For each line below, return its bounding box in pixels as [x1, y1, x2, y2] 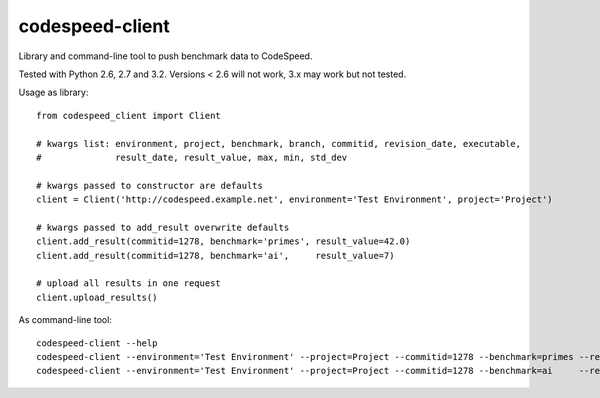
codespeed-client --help [36, 337, 158, 349]
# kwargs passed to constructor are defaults [36, 180, 264, 191]
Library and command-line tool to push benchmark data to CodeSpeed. [18, 50, 313, 62]
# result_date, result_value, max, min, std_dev [36, 151, 348, 163]
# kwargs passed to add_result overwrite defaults [36, 221, 290, 233]
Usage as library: [18, 86, 89, 99]
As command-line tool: [18, 314, 112, 326]
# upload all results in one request [36, 278, 222, 289]
